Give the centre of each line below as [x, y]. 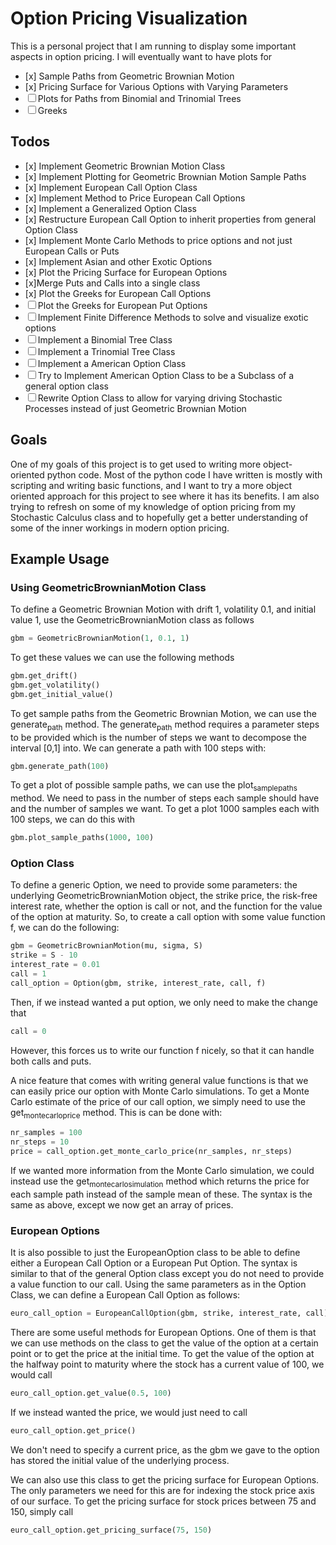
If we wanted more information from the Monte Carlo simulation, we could [162, 1171]
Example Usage [60, 558]
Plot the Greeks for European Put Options [122, 305]
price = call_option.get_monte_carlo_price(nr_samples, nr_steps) [151, 1152]
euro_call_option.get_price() [73, 1430]
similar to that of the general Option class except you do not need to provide [167, 1274]
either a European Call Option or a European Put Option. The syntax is [154, 1263]
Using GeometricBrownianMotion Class [108, 587]
